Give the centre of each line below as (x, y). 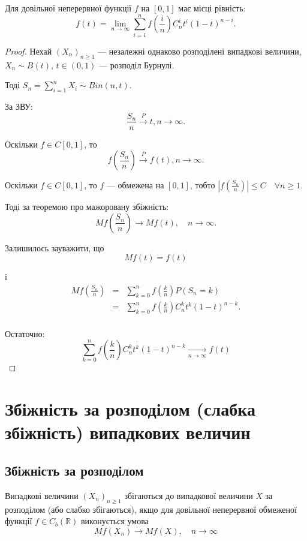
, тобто (202, 185)
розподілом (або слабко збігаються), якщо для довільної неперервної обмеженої (151, 509)
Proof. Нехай (28, 51)
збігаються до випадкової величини (189, 495)
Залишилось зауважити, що (55, 247)
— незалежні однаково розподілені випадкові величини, (200, 51)
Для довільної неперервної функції (68, 8)
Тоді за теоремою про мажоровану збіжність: (87, 207)
